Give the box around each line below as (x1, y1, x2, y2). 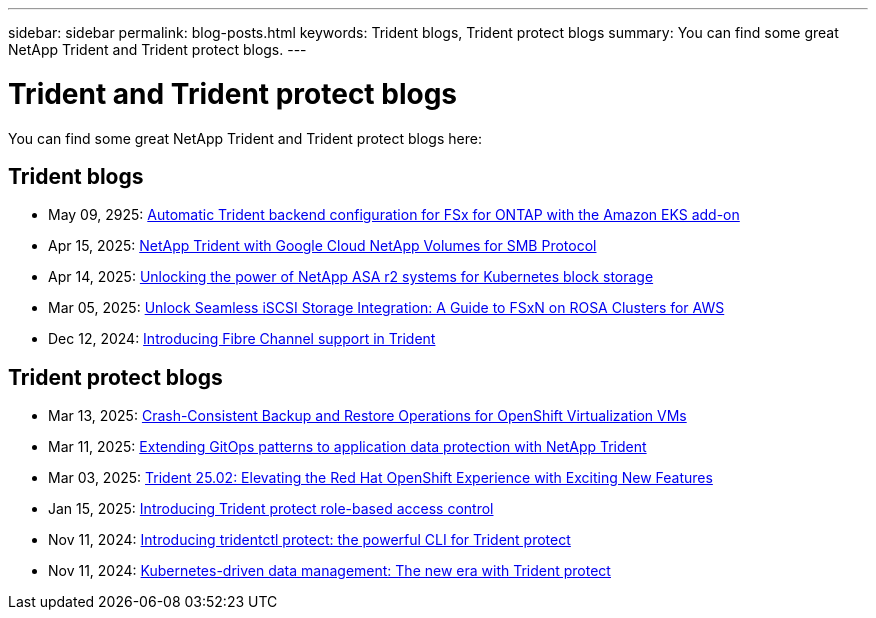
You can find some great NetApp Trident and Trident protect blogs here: (8, 129, 482, 147)
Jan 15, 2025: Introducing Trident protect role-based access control (48, 500, 494, 518)
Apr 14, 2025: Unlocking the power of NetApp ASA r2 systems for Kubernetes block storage (48, 268, 654, 286)
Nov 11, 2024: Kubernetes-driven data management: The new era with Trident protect (48, 562, 611, 580)
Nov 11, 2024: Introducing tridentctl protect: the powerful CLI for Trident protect (48, 531, 571, 549)
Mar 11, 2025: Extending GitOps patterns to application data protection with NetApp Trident (48, 438, 647, 456)
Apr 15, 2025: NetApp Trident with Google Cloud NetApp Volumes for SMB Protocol (48, 237, 597, 255)
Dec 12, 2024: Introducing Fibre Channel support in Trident (48, 330, 436, 348)
